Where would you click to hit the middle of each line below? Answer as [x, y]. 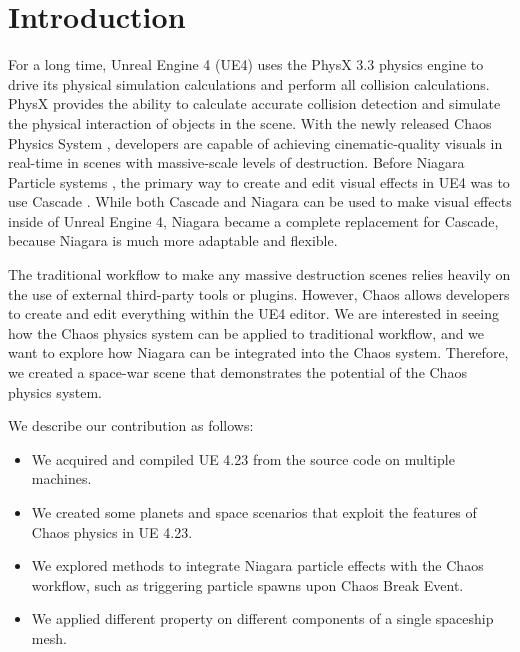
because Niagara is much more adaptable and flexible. [173, 240]
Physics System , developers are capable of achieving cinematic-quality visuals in [255, 142]
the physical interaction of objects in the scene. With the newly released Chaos [250, 122]
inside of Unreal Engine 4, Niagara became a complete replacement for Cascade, [253, 220]
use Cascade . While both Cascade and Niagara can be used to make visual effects [260, 201]
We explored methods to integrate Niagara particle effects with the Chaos [257, 565]
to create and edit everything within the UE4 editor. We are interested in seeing [253, 313]
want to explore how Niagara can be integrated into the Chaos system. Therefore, [258, 352]
